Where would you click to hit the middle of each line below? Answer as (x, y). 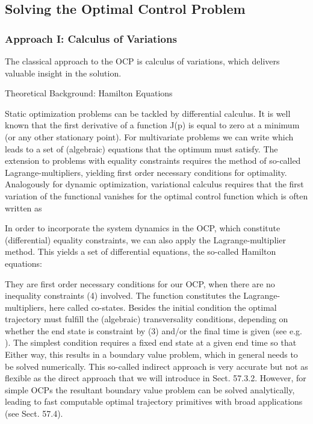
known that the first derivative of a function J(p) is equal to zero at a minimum (152, 125)
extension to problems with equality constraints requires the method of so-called (153, 161)
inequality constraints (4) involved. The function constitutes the (123, 295)
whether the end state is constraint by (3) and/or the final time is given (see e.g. (153, 330)
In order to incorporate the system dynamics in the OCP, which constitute (143, 228)
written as (23, 207)
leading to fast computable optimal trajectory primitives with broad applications (154, 401)
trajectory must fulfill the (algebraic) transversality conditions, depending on (147, 319)
